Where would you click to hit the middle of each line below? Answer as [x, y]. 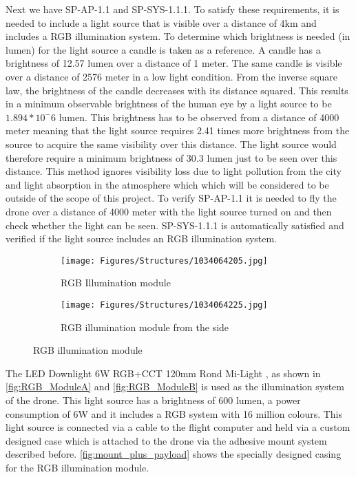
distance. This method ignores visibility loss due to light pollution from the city [174, 171]
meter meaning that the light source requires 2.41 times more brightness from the [178, 130]
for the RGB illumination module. [77, 467]
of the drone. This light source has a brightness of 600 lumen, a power [153, 400]
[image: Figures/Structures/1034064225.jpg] [164, 305]
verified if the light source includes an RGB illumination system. [142, 238]
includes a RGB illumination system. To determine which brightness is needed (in [178, 36]
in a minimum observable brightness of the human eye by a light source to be [169, 104]
